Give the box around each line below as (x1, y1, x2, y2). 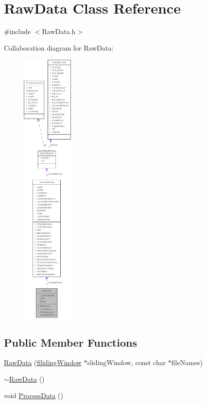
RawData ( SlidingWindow (4, 357, 82, 368)
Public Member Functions (4, 334, 137, 350)
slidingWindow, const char (87, 357, 166, 368)
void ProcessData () (4, 390, 63, 400)
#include (4, 26, 31, 36)
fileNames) (171, 357, 203, 368)
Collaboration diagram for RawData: (4, 42, 114, 53)
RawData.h (42, 26, 76, 36)
